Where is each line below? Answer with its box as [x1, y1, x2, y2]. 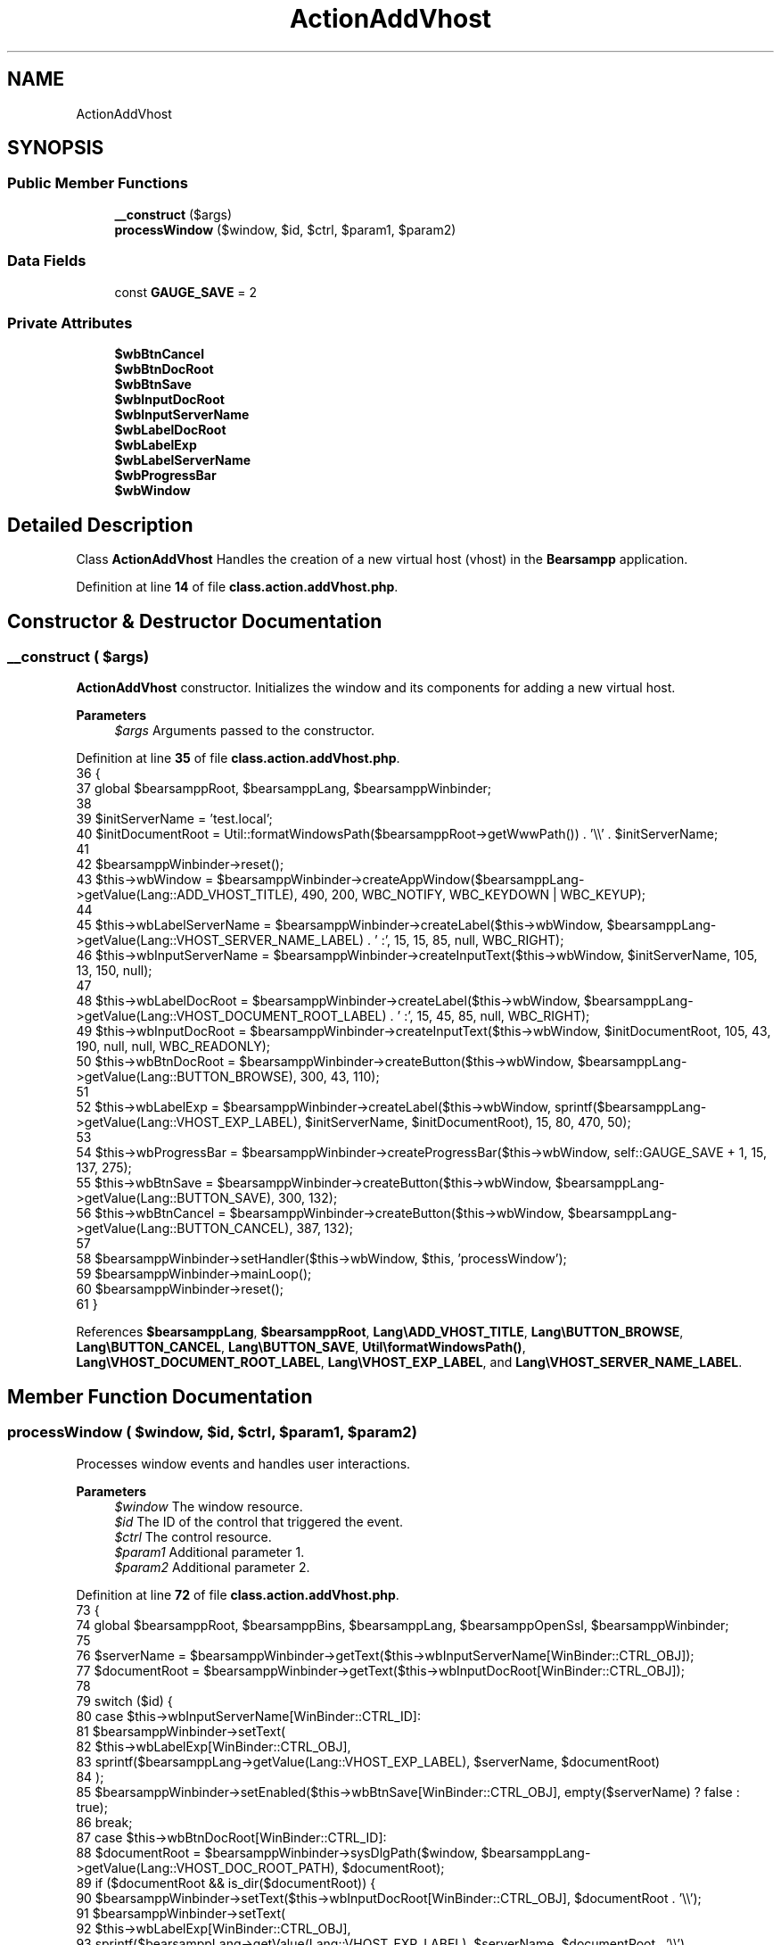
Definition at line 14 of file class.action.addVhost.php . [76, 579, 399, 595]
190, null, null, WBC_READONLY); [76, 1039, 271, 1055]
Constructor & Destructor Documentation [7, 609, 382, 633]
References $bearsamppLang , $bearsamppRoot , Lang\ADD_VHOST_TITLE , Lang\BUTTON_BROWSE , [76, 1324, 684, 1340]
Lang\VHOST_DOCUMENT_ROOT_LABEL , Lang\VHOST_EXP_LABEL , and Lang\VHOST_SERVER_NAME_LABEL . [76, 1354, 743, 1370]
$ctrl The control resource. [114, 1528, 272, 1544]
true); [76, 1799, 108, 1815]
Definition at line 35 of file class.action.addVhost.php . [76, 750, 400, 766]
